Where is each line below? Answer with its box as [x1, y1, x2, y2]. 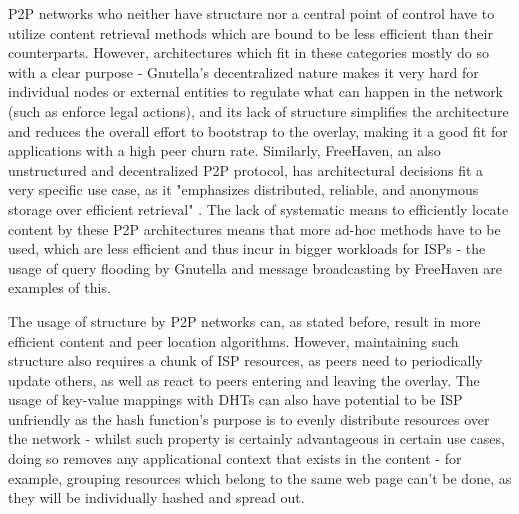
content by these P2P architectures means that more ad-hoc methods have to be [8, 218, 501, 239]
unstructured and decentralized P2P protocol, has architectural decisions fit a [8, 159, 484, 180]
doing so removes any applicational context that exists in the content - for [8, 448, 462, 469]
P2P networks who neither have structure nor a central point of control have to [8, 3, 495, 23]
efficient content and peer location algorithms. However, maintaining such [8, 330, 459, 351]
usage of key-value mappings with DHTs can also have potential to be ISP [8, 389, 463, 410]
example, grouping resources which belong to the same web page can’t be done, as [8, 467, 512, 488]
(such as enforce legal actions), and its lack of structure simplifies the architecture [8, 100, 509, 121]
